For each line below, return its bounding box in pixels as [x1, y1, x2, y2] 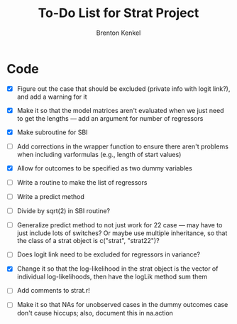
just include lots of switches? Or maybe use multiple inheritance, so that [16, 229, 228, 237]
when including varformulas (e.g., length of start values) [16, 150, 182, 158]
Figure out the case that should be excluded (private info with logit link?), [16, 84, 231, 93]
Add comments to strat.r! [16, 286, 90, 295]
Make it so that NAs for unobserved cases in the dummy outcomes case [16, 301, 228, 309]
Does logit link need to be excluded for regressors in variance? [16, 250, 201, 259]
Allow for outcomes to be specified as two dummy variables [16, 163, 192, 172]
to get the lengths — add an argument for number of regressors [16, 114, 204, 122]
